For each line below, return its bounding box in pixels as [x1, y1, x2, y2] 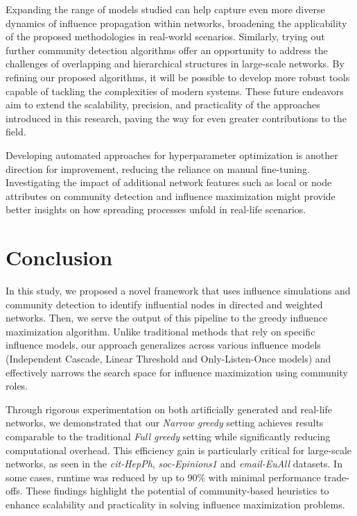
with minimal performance [208, 469, 321, 484]
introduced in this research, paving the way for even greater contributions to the [6, 110, 347, 125]
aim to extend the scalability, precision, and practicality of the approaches [6, 97, 320, 112]
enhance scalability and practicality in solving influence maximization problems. [6, 497, 345, 511]
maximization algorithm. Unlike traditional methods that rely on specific [6, 324, 315, 338]
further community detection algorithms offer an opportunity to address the [6, 42, 328, 57]
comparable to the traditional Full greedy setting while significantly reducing [6, 428, 331, 443]
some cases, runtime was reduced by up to [6, 469, 184, 484]
